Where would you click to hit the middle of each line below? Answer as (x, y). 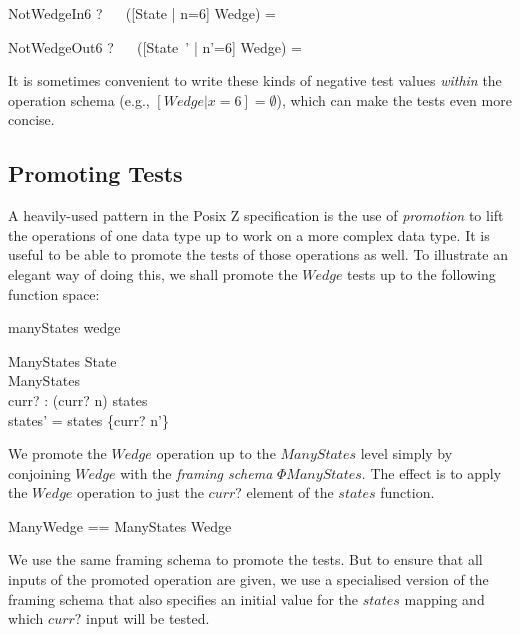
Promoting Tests (95, 173)
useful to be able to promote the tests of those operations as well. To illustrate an (258, 254)
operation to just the (140, 492)
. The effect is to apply (431, 472)
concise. (31, 119)
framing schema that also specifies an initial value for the (183, 598)
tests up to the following (421, 273)
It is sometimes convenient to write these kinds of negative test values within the (255, 80)
